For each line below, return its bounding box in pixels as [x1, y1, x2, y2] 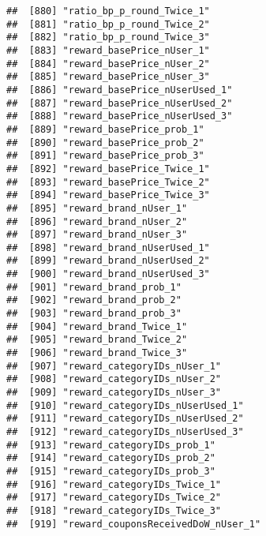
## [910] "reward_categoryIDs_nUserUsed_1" [6, 399, 244, 411]
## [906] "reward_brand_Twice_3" [6, 347, 188, 359]
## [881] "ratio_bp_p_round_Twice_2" [6, 18, 210, 30]
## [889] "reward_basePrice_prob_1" [6, 123, 204, 135]
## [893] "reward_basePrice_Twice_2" [6, 176, 210, 188]
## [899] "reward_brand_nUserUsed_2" [6, 255, 210, 267]
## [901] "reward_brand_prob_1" [6, 281, 182, 293]
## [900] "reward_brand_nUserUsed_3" [6, 268, 210, 280]
